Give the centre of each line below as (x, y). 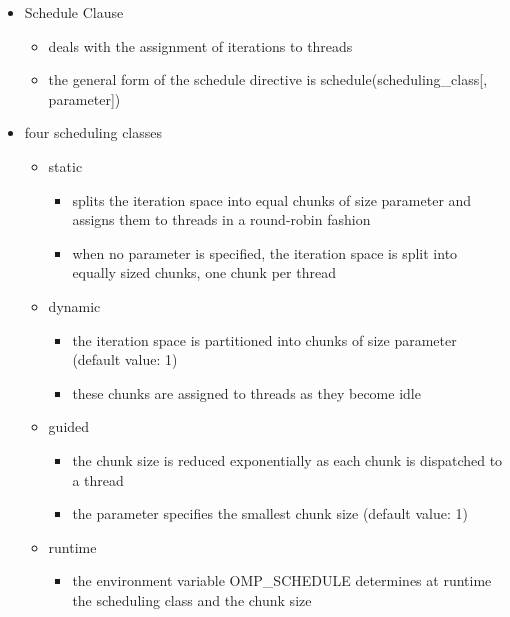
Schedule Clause (74, 12)
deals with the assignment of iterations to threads (200, 45)
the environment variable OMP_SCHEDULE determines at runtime (282, 580)
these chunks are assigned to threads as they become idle (246, 392)
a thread (98, 479)
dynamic (74, 305)
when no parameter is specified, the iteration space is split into (265, 252)
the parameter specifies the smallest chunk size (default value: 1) (270, 513)
